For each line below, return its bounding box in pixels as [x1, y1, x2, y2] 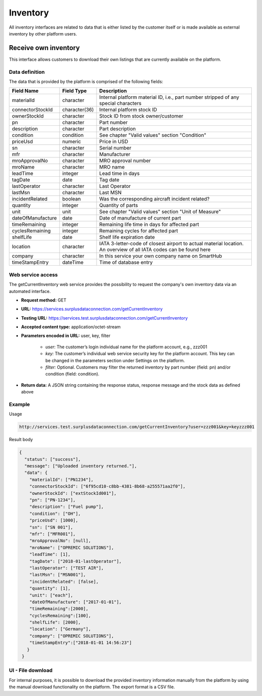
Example [9, 401, 30, 407]
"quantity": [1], [29, 586, 71, 591]
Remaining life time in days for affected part [99, 221, 199, 228]
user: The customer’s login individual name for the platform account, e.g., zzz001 [45, 344, 208, 350]
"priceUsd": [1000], [29, 518, 79, 523]
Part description [99, 125, 136, 132]
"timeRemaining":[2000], [29, 606, 89, 611]
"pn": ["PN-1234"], [29, 497, 76, 503]
